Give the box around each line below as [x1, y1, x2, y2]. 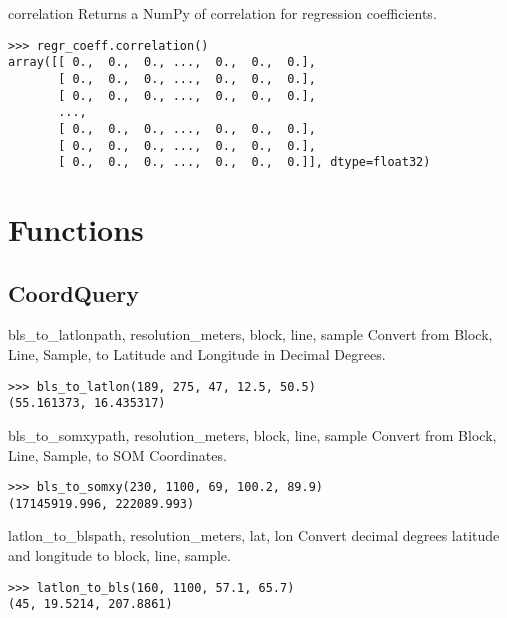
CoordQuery [8, 277, 139, 308]
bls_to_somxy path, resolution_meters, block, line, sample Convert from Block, [8, 424, 497, 445]
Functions [8, 209, 144, 250]
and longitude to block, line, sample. [8, 545, 231, 566]
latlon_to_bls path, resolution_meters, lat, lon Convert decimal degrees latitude [8, 525, 500, 546]
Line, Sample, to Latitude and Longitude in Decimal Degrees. [8, 344, 386, 365]
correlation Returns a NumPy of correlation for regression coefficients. [8, 3, 437, 23]
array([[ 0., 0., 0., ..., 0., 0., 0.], [8, 55, 316, 70]
